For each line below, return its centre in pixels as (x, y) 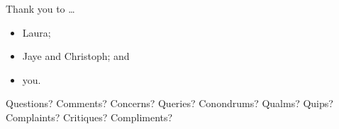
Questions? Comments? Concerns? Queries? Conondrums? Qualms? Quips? (169, 103)
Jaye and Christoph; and (76, 56)
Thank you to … (40, 8)
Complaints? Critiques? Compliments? (89, 117)
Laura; (37, 32)
